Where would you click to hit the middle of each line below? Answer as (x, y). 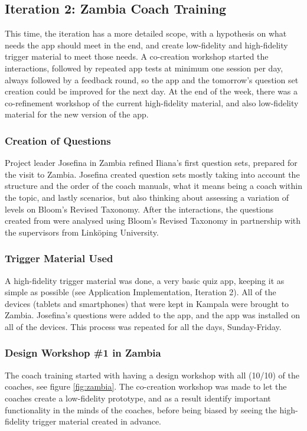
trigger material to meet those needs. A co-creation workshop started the (137, 56)
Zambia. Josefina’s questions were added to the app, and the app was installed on (153, 315)
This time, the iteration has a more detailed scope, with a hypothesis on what (146, 33)
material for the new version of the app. (77, 114)
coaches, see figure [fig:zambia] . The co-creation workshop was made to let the (146, 386)
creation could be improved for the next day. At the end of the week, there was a (151, 91)
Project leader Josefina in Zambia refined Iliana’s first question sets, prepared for (151, 163)
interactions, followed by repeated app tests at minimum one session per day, (144, 68)
